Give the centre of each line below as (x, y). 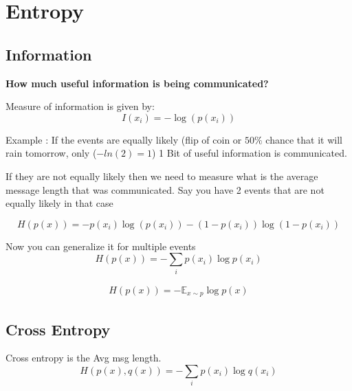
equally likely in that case (59, 203)
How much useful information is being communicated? (137, 83)
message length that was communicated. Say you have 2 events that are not (165, 189)
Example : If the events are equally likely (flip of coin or (124, 139)
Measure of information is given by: (80, 106)
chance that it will (304, 139)
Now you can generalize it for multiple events (101, 246)
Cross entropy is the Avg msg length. (84, 358)
